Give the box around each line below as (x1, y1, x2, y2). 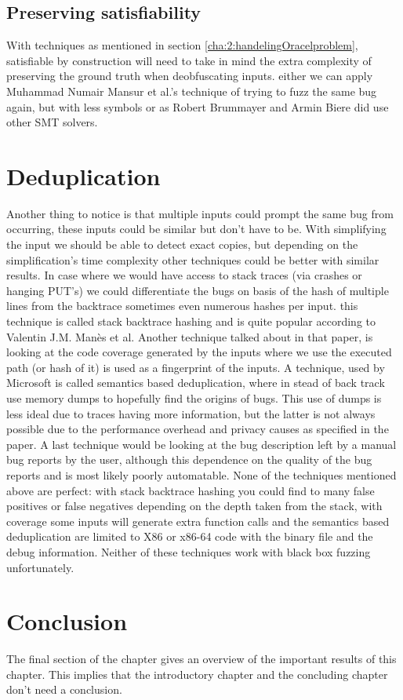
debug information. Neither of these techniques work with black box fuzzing (6, 543, 371, 560)
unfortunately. (6, 559, 74, 575)
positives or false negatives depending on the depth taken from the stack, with (6, 498, 383, 514)
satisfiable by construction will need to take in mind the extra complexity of (6, 52, 372, 68)
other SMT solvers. (6, 114, 98, 130)
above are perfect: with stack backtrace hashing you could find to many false (6, 482, 375, 498)
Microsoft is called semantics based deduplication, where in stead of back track (6, 374, 385, 391)
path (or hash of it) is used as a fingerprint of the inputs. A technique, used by (6, 359, 385, 375)
